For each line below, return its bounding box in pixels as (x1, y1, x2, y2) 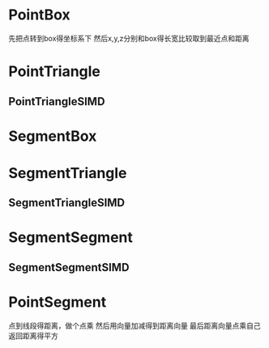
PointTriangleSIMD (8, 95, 105, 108)
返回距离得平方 (8, 330, 58, 341)
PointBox (8, 6, 70, 24)
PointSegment (8, 293, 107, 312)
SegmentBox (8, 127, 97, 145)
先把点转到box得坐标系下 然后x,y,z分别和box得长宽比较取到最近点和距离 (8, 33, 250, 43)
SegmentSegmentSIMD (8, 261, 130, 274)
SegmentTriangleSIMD (8, 196, 126, 210)
